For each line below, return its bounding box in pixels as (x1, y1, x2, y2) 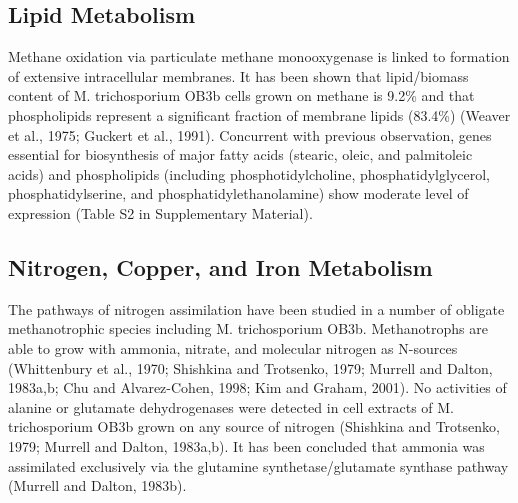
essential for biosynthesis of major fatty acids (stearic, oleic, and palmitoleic (8, 144, 473, 165)
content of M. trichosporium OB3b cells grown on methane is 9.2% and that (8, 85, 475, 106)
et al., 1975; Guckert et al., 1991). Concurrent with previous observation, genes (8, 124, 492, 145)
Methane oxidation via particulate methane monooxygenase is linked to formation (8, 46, 510, 67)
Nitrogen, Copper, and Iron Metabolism (8, 251, 433, 282)
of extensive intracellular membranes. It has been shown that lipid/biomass (8, 65, 469, 86)
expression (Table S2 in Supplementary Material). (8, 202, 313, 223)
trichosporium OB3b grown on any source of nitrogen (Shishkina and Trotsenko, (8, 416, 500, 437)
